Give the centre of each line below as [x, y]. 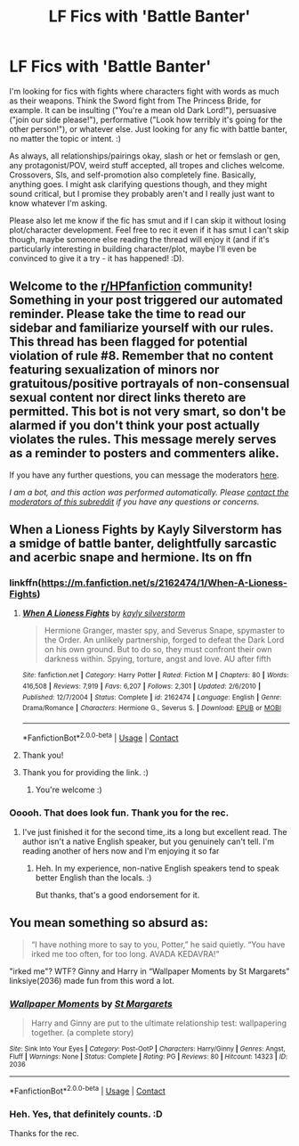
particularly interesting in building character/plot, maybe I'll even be [133, 249]
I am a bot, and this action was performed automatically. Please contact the [149, 492]
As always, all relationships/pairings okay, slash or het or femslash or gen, [145, 156]
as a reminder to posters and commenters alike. [145, 453]
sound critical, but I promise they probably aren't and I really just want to [142, 193]
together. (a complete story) [82, 1033]
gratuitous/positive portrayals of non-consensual [149, 384]
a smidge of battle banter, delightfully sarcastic [143, 544]
